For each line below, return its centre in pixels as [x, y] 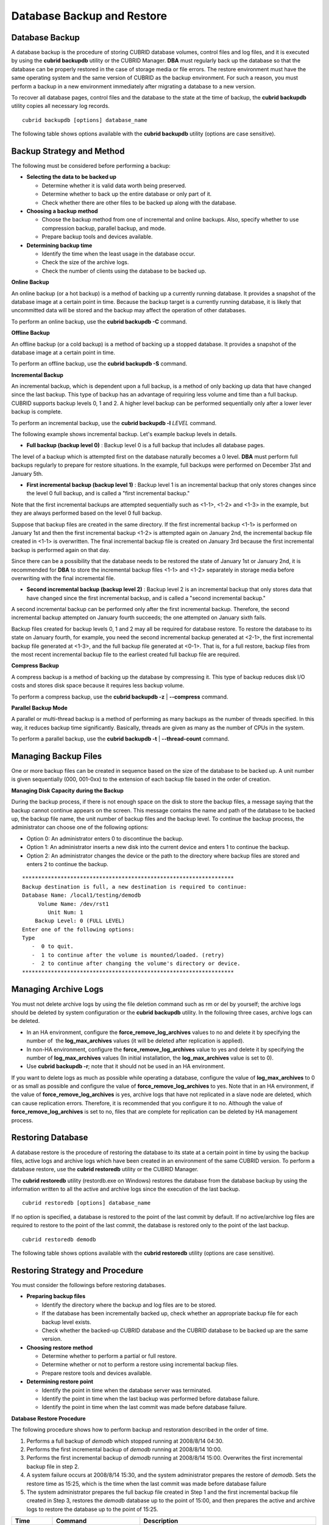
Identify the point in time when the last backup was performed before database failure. [150, 1399]
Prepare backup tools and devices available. [97, 237]
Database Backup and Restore [89, 16]
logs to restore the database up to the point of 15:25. [92, 1509]
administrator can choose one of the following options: [80, 827]
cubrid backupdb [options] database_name [85, 120]
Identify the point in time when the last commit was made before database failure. [144, 1407]
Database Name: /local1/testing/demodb [82, 895]
